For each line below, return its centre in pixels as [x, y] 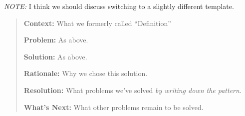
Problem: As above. [56, 40]
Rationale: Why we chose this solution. [86, 73]
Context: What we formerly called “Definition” [97, 23]
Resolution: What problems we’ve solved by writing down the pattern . [132, 90]
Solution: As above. [55, 56]
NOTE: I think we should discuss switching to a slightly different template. [119, 6]
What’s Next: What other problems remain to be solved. [114, 107]
